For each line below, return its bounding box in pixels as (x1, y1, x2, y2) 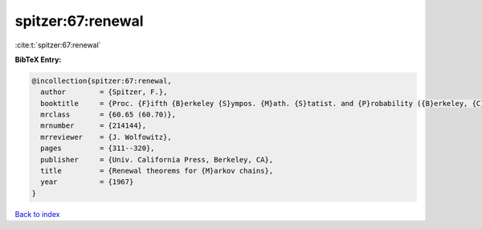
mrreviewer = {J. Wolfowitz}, (40, 133, 172, 141)
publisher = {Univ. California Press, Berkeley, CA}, (40, 155, 274, 164)
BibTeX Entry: (14, 55, 62, 64)
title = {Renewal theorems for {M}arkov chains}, (40, 166, 274, 176)
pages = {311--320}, (40, 144, 156, 153)
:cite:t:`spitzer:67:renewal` (14, 40, 101, 50)
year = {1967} (40, 178, 134, 186)
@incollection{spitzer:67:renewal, (31, 76, 172, 85)
